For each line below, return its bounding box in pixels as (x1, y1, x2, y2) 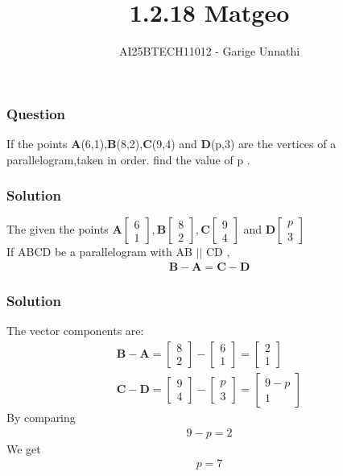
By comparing (6, 408, 76, 425)
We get (6, 440, 41, 457)
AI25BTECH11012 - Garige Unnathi (118, 43, 300, 60)
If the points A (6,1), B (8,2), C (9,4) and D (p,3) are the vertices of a (6, 135, 337, 152)
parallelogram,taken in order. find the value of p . (6, 151, 250, 168)
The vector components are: (6, 322, 144, 339)
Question (6, 103, 66, 123)
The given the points (6, 221, 109, 238)
